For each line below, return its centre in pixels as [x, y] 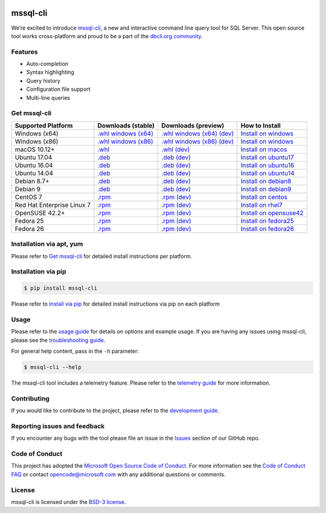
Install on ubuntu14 [268, 173]
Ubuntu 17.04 [34, 157]
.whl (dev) [176, 149]
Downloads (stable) [126, 125]
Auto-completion [47, 64]
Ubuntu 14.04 [34, 173]
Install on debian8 [266, 181]
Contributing [30, 398]
